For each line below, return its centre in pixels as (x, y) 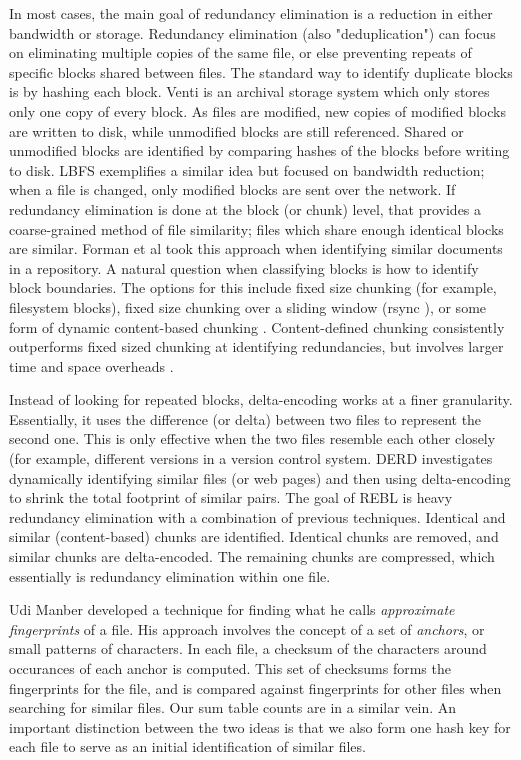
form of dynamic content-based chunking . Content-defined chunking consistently (257, 326)
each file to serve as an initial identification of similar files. (187, 746)
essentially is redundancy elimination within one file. (170, 575)
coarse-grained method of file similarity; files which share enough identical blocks (256, 228)
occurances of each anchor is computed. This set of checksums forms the (230, 668)
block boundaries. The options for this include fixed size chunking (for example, (253, 287)
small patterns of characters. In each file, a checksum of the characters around (248, 648)
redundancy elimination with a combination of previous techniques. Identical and (257, 516)
